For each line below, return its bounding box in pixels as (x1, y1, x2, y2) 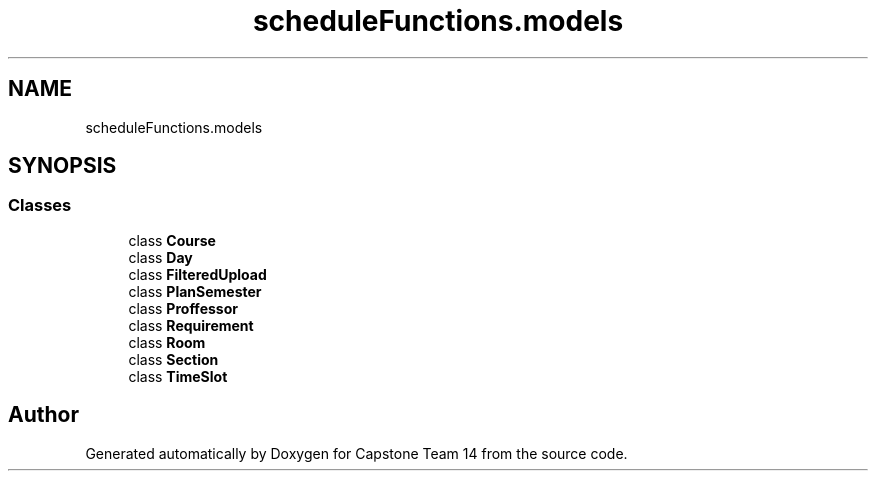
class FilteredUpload (128, 265, 267, 283)
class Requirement (128, 316, 254, 334)
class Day (128, 248, 193, 266)
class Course (128, 231, 216, 249)
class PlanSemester (128, 282, 262, 300)
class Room (128, 333, 206, 351)
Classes (8, 195, 72, 216)
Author (8, 402, 79, 428)
